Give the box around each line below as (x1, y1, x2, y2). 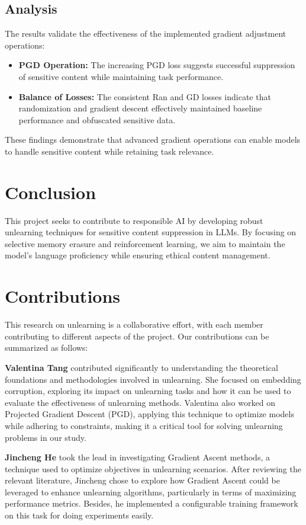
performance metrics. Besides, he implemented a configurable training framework (5, 497, 298, 510)
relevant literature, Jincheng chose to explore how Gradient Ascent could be (5, 474, 280, 486)
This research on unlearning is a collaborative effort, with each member (5, 318, 263, 331)
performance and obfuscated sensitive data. (18, 113, 176, 126)
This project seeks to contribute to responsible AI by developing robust (5, 214, 263, 226)
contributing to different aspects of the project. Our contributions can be (5, 329, 269, 342)
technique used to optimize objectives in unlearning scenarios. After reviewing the (5, 462, 301, 475)
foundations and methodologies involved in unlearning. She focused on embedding (5, 373, 301, 385)
